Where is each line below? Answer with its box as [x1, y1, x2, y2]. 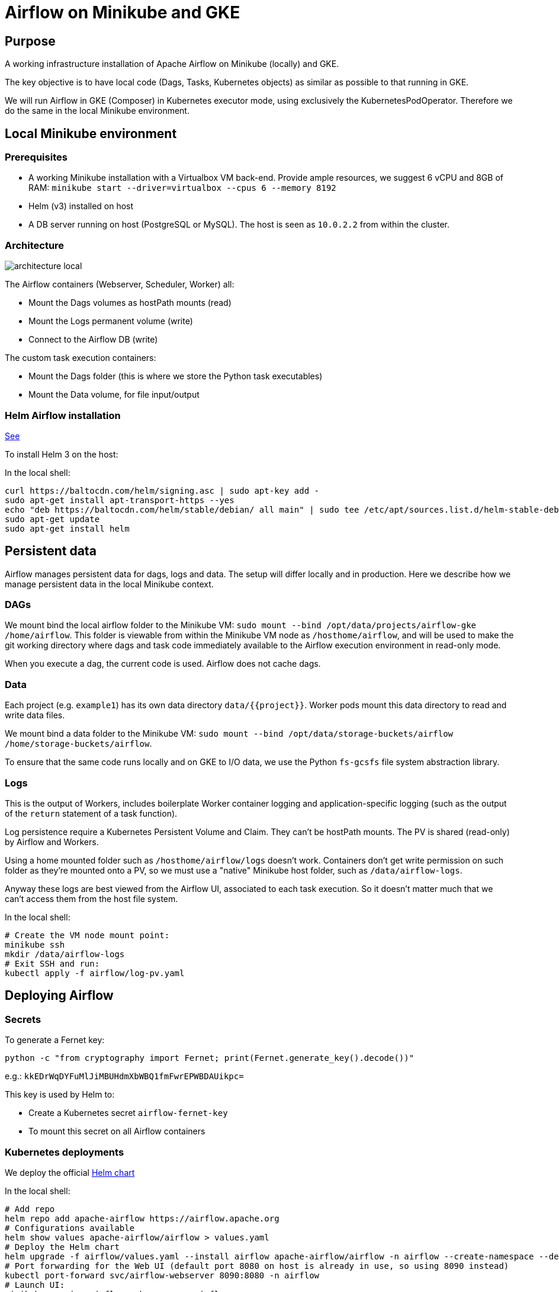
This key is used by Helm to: [5, 1089, 115, 1100]
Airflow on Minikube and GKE [5, 2, 240, 23]
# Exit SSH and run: [5, 958, 100, 968]
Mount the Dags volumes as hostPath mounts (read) [28, 298, 232, 308]
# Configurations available [5, 1223, 135, 1233]
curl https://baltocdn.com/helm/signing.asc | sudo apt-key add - [5, 485, 320, 495]
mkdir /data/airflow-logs [5, 949, 125, 959]
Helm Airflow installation [5, 409, 121, 421]
